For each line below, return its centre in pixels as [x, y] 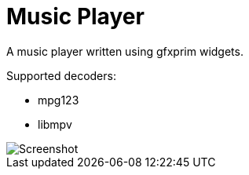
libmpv [55, 124]
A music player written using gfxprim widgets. [125, 51]
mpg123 [59, 100]
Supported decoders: [61, 75]
